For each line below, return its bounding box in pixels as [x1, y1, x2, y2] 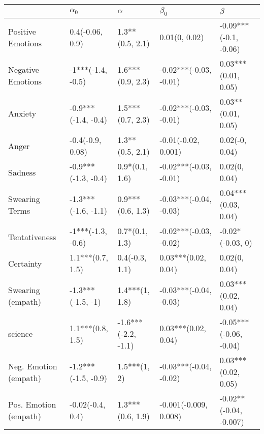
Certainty [8, 257, 42, 269]
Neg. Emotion [8, 360, 57, 372]
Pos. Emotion [8, 398, 56, 410]
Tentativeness [8, 230, 56, 243]
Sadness [8, 166, 36, 178]
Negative [8, 63, 39, 75]
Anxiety [8, 107, 37, 120]
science [8, 328, 33, 340]
